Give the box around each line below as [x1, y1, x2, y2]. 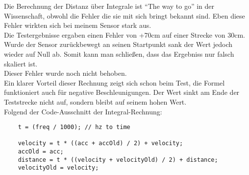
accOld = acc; [18, 148, 64, 155]
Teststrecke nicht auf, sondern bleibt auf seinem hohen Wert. [4, 96, 187, 107]
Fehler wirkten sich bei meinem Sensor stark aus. [4, 20, 151, 30]
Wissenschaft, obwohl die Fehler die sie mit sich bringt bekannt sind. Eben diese [4, 10, 245, 21]
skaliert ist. [4, 58, 38, 68]
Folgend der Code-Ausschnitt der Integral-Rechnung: [4, 106, 162, 116]
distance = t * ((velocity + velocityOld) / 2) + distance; [18, 156, 218, 163]
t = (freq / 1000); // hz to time [18, 124, 130, 131]
